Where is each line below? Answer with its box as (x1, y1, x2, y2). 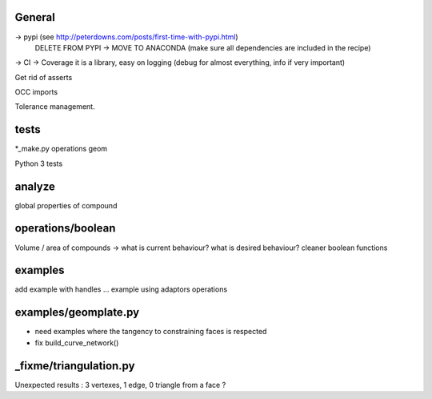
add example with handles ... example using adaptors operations (14, 284, 228, 294)
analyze (14, 179, 56, 193)
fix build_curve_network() (34, 337, 119, 348)
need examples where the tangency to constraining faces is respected (34, 327, 267, 337)
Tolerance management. (14, 102, 95, 111)
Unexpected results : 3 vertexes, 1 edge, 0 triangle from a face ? (14, 380, 226, 389)
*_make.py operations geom (14, 144, 108, 154)
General (14, 10, 56, 24)
